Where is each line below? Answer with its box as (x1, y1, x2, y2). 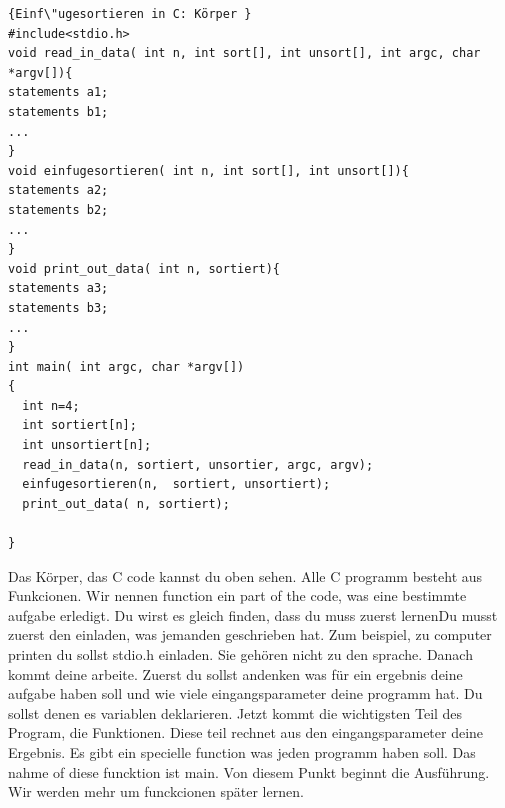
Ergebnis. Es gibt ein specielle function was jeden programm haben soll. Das (8, 741, 476, 762)
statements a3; (8, 281, 109, 296)
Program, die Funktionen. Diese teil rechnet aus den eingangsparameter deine (8, 722, 484, 743)
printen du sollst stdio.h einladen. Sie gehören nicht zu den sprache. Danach (8, 644, 473, 664)
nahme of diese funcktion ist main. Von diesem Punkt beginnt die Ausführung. (8, 761, 490, 782)
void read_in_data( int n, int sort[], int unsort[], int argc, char (8, 46, 481, 61)
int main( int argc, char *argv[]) (8, 359, 245, 374)
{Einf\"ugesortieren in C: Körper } (8, 7, 252, 21)
